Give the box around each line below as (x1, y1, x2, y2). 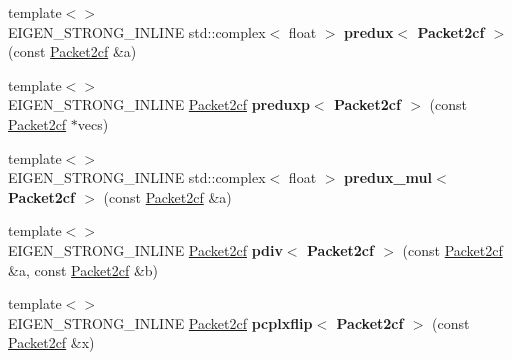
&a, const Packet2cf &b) (8, 259, 159, 280)
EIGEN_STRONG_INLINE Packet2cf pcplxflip (8, 312, 313, 333)
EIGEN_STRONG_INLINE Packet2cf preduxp (8, 94, 310, 115)
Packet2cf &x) (8, 332, 95, 353)
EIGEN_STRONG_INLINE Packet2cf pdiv (8, 239, 283, 260)
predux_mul (344, 167, 432, 188)
